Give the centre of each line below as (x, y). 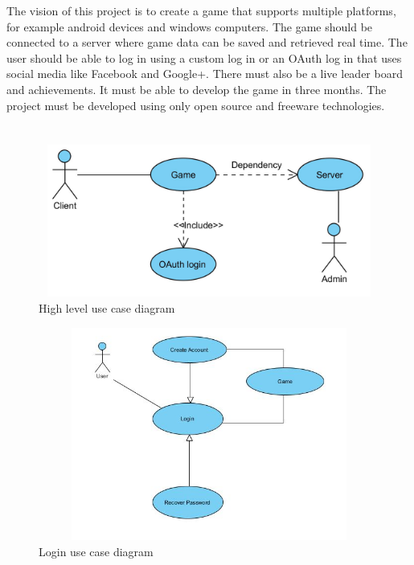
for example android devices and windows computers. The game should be (190, 26)
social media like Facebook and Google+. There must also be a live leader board (205, 74)
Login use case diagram (96, 551)
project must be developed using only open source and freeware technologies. (196, 105)
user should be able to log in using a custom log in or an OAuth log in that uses (204, 57)
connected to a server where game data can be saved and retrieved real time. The (207, 42)
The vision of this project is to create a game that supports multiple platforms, (201, 10)
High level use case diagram (107, 307)
